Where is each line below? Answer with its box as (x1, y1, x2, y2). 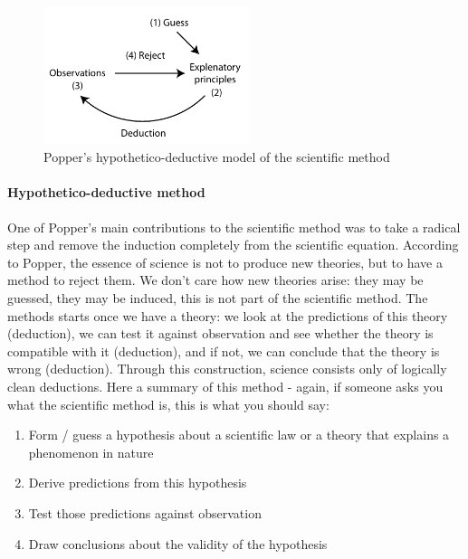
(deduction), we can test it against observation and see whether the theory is (7, 324, 434, 343)
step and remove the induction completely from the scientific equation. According (7, 235, 459, 254)
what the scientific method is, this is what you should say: (7, 394, 330, 413)
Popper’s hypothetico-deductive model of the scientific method (43, 147, 390, 166)
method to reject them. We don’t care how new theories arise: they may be (7, 270, 424, 289)
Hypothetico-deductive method (7, 183, 205, 202)
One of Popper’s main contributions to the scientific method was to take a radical (7, 217, 461, 236)
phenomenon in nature (28, 442, 154, 461)
